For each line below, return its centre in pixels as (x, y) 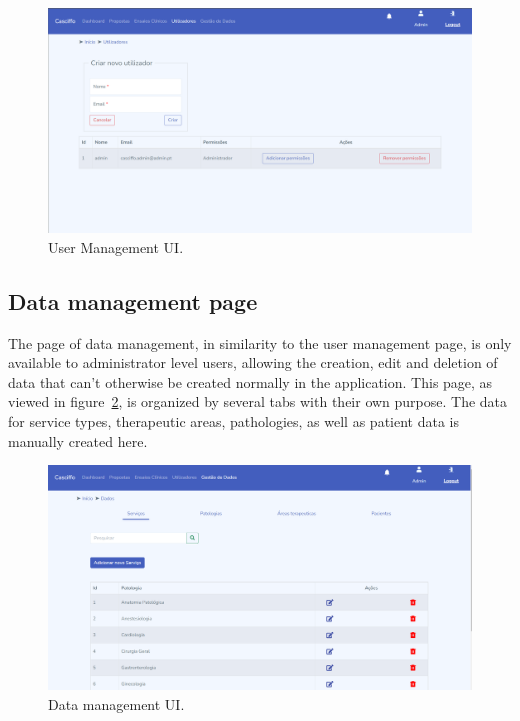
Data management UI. (116, 703)
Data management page (133, 300)
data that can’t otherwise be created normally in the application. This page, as (250, 381)
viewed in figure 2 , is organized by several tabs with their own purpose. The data (258, 401)
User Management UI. (116, 246)
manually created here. (78, 440)
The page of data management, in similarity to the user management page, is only (260, 342)
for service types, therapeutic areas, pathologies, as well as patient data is (233, 421)
